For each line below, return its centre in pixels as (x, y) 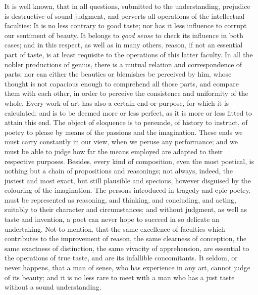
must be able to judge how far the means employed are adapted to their (114, 151)
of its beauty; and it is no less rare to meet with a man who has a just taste (120, 277)
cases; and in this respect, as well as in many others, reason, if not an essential (124, 45)
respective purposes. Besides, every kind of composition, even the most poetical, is (129, 161)
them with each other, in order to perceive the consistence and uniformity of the (126, 93)
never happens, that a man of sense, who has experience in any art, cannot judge (128, 268)
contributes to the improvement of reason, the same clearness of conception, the (126, 238)
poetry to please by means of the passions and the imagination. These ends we (124, 132)
